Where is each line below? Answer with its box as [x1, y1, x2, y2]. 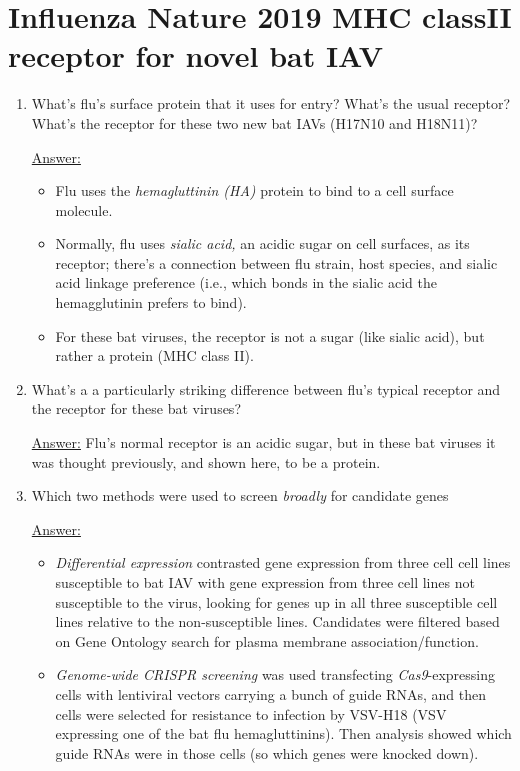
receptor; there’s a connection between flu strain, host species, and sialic [55, 252, 498, 273]
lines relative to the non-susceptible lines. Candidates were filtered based [55, 611, 500, 632]
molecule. [55, 199, 113, 220]
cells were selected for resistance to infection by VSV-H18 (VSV [55, 703, 447, 724]
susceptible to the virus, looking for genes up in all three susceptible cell [55, 591, 498, 612]
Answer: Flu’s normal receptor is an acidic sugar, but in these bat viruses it [31, 432, 496, 453]
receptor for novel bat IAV [8, 35, 384, 76]
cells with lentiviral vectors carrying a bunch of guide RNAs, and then [55, 683, 486, 704]
